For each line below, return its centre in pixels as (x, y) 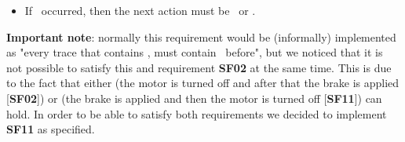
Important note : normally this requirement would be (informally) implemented (201, 36)
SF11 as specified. (51, 129)
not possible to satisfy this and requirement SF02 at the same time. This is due (199, 67)
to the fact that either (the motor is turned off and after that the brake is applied (203, 83)
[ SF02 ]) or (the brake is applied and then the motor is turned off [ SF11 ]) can (194, 98)
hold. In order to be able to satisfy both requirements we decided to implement (197, 113)
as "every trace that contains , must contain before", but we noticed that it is (195, 52)
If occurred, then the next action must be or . (140, 10)
